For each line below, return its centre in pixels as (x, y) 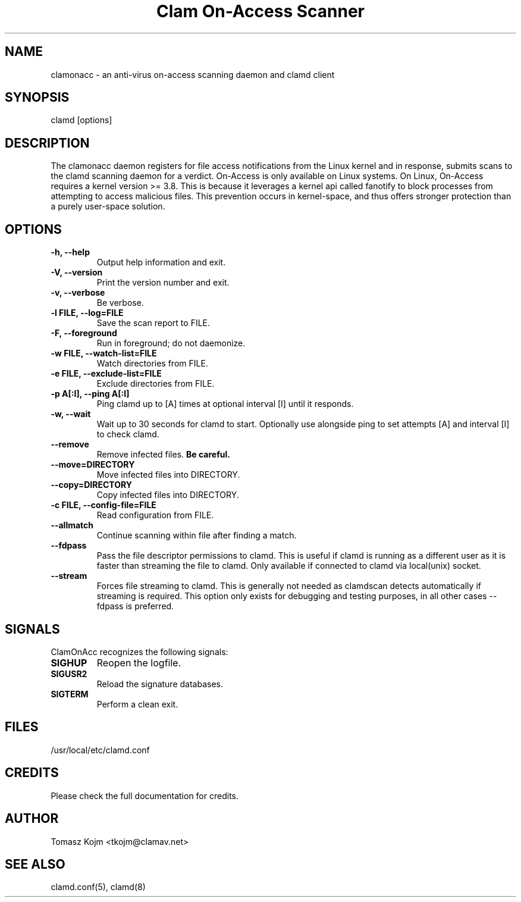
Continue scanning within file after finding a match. (197, 535)
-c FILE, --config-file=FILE (103, 505)
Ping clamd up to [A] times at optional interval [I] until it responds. (225, 404)
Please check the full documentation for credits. (145, 795)
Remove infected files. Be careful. (163, 455)
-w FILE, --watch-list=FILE (104, 353)
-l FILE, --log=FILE (87, 313)
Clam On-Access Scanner (260, 11)
